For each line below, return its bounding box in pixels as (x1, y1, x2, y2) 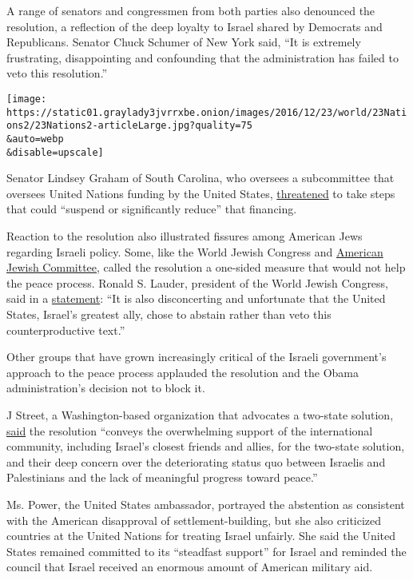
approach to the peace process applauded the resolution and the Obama (6, 363, 359, 380)
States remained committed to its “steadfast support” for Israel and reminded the (6, 542, 407, 559)
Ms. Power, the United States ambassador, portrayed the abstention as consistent (6, 495, 405, 512)
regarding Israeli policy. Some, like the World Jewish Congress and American (6, 243, 383, 260)
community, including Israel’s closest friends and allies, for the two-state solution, (6, 438, 405, 455)
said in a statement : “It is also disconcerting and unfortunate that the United (6, 290, 386, 307)
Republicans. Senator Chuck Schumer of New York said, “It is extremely (6, 34, 361, 50)
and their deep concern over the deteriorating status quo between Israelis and (6, 453, 386, 470)
